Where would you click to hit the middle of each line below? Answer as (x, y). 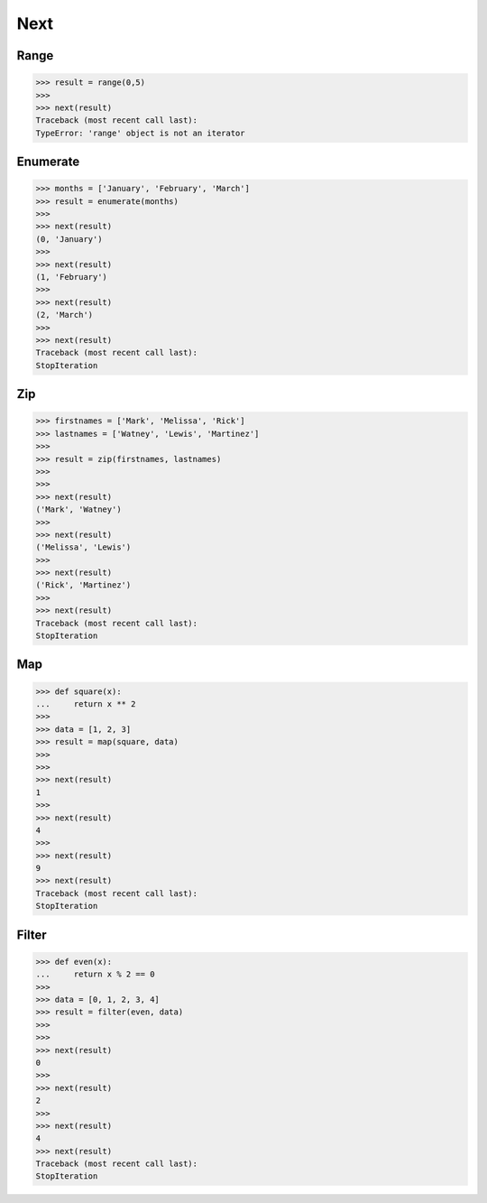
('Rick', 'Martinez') (83, 585)
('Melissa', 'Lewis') (83, 547)
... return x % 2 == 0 (95, 974)
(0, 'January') (69, 239)
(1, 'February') (72, 277)
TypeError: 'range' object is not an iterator (140, 133)
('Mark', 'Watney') (78, 509)
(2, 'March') (64, 315)
